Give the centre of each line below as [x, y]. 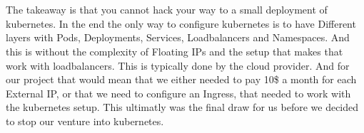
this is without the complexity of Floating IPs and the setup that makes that [175, 51]
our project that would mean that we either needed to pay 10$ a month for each [181, 79]
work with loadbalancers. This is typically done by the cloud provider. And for [178, 65]
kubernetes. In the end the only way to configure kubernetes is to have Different [181, 23]
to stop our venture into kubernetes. [85, 121]
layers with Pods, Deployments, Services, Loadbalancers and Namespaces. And [178, 37]
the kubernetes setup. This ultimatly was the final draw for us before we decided [182, 107]
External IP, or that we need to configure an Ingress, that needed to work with [178, 93]
